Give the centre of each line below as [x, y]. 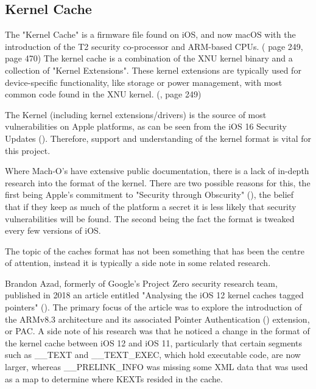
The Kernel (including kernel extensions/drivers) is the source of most [136, 114]
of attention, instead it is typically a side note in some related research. [138, 263]
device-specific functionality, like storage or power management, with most [144, 82]
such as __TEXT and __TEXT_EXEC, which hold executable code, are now [153, 355]
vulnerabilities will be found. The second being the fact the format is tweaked [150, 218]
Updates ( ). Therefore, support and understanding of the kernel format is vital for [158, 138]
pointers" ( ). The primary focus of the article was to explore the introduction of [153, 307]
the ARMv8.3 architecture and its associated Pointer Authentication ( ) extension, [157, 319]
